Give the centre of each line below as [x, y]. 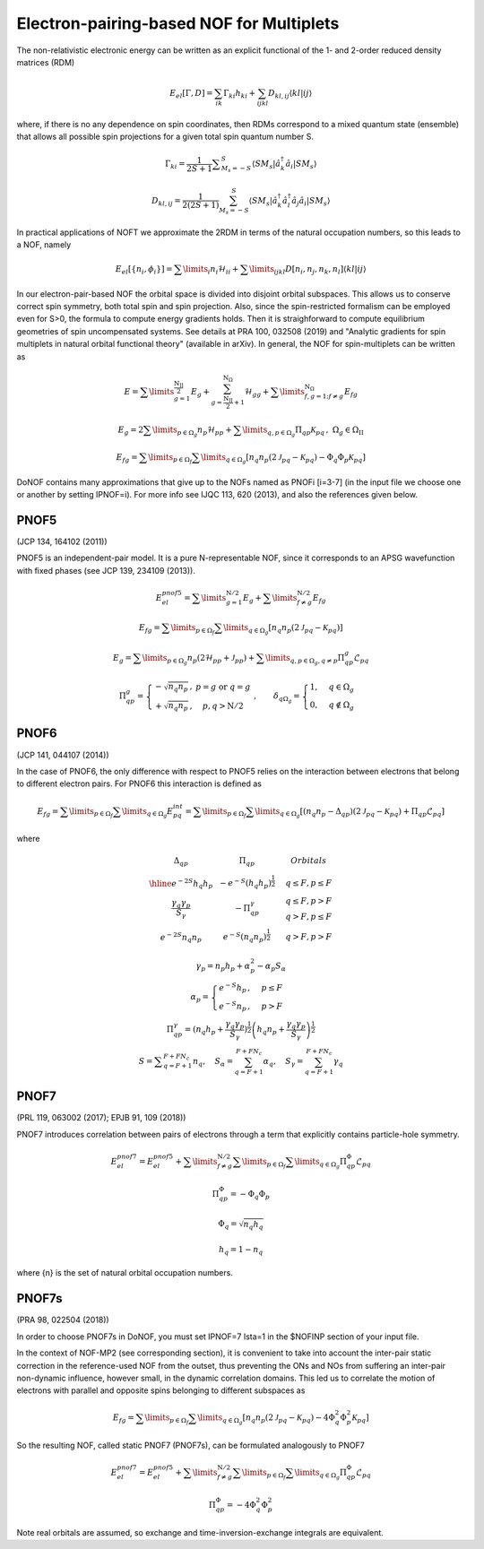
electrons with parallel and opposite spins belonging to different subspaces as [161, 1390]
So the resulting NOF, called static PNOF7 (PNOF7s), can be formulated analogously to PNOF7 [190, 1445]
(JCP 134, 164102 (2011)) [62, 541]
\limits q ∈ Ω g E [147, 813]
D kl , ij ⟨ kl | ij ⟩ [290, 94]
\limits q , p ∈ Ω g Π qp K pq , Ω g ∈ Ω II [303, 431]
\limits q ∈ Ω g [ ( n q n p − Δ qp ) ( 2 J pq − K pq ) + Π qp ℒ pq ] [350, 813]
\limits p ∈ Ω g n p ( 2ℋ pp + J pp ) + [199, 659]
